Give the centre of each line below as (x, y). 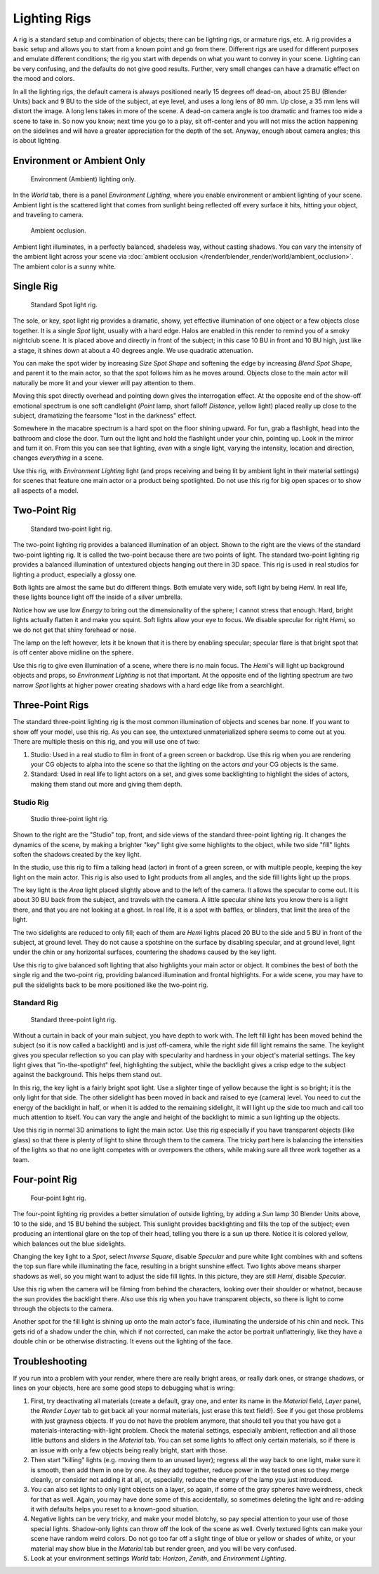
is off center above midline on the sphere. (73, 652)
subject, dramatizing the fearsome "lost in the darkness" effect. (105, 415)
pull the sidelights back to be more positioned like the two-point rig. (111, 985)
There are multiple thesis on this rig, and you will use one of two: (106, 742)
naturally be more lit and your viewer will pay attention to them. (104, 382)
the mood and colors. (44, 79)
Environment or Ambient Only (79, 161)
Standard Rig (36, 1003)
